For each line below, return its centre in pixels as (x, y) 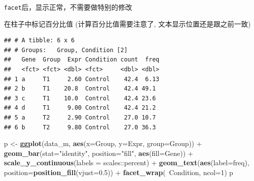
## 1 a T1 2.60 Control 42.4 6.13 (82, 79)
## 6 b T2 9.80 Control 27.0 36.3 (80, 127)
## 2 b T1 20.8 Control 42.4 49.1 (80, 89)
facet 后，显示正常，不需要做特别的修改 (68, 7)
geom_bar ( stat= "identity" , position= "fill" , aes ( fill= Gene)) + (99, 153)
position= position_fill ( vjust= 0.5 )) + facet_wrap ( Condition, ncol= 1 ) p (119, 172)
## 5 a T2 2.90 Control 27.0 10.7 (80, 118)
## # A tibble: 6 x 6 (39, 41)
